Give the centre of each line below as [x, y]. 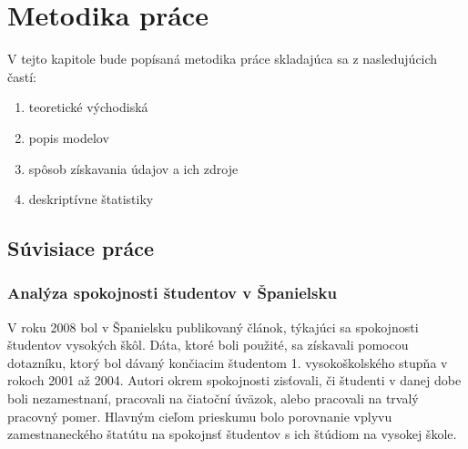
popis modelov [69, 137]
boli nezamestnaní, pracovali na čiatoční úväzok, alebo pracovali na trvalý [213, 398]
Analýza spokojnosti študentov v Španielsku [172, 293]
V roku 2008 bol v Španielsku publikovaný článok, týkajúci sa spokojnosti [213, 327]
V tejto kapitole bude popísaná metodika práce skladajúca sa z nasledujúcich [223, 59]
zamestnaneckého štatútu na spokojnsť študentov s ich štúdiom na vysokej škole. [232, 434]
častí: [22, 76]
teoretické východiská [88, 107]
